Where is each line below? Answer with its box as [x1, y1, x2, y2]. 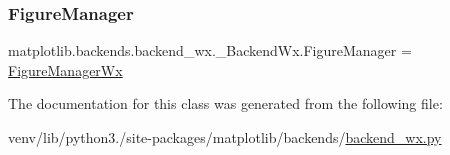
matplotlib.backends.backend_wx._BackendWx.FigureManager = [8, 40, 412, 61]
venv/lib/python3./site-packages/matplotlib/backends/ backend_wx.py [8, 127, 442, 147]
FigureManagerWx [8, 59, 123, 80]
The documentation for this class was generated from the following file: [8, 93, 443, 114]
